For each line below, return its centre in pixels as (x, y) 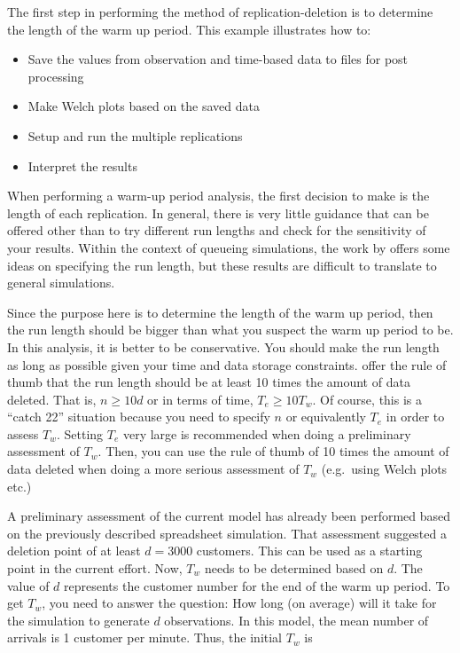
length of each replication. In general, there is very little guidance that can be (218, 212)
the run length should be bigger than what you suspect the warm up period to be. (230, 330)
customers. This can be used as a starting (309, 551)
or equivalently (326, 417)
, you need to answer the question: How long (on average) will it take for (239, 603)
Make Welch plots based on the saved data (144, 106)
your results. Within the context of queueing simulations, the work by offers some (229, 247)
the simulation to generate (78, 620)
